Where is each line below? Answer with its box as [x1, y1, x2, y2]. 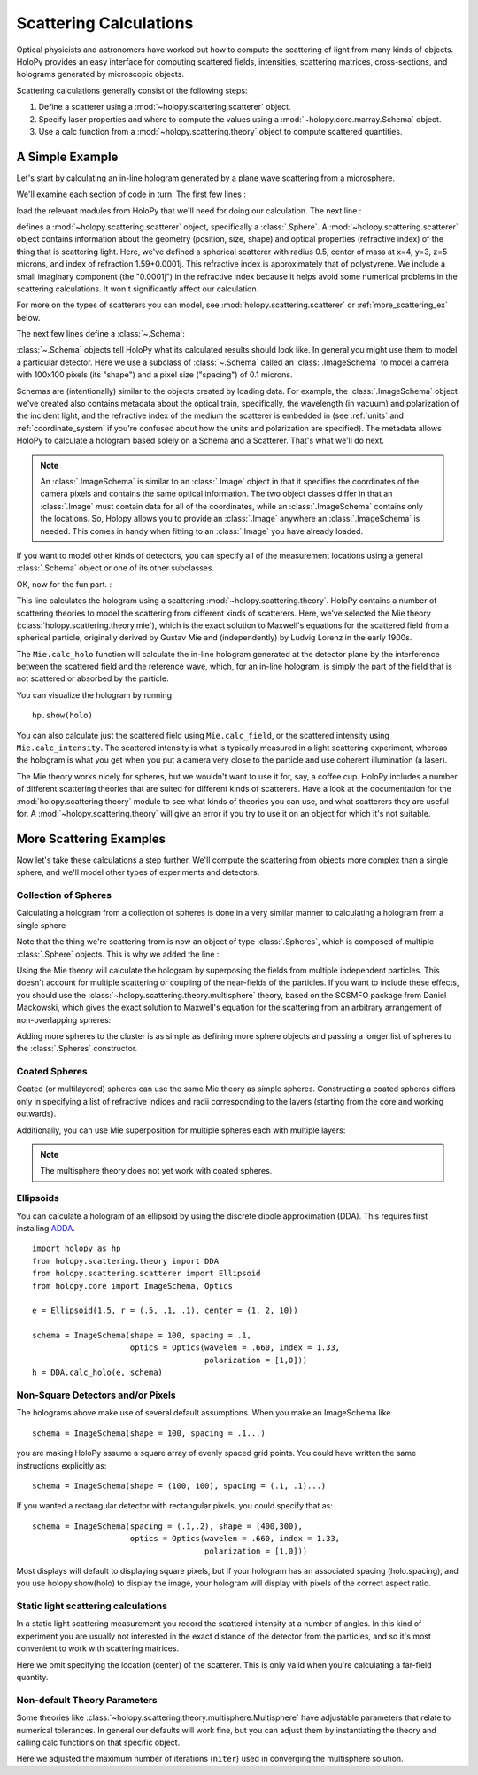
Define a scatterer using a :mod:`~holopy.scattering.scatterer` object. [38, 102, 291, 112]
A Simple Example [16, 149, 119, 164]
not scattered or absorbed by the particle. [16, 673, 169, 684]
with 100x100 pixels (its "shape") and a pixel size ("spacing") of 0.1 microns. [16, 369, 293, 380]
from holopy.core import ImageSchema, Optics [32, 1281, 234, 1291]
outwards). [16, 1108, 57, 1120]
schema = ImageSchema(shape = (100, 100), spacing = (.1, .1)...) [32, 1480, 327, 1491]
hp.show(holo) [32, 710, 93, 721]
